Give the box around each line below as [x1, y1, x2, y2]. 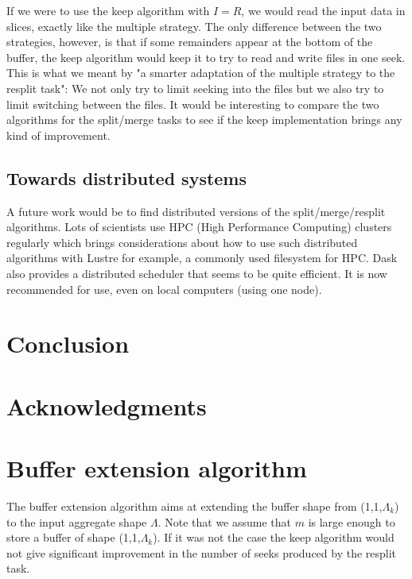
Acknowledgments [6, 389, 207, 422]
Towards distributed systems [6, 165, 247, 190]
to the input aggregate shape [6, 513, 147, 530]
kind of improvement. [6, 126, 111, 143]
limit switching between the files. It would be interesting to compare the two [6, 95, 379, 112]
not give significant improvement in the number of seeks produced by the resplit [6, 544, 397, 561]
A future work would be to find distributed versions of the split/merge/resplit [6, 203, 386, 219]
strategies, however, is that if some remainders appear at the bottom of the [6, 33, 373, 50]
